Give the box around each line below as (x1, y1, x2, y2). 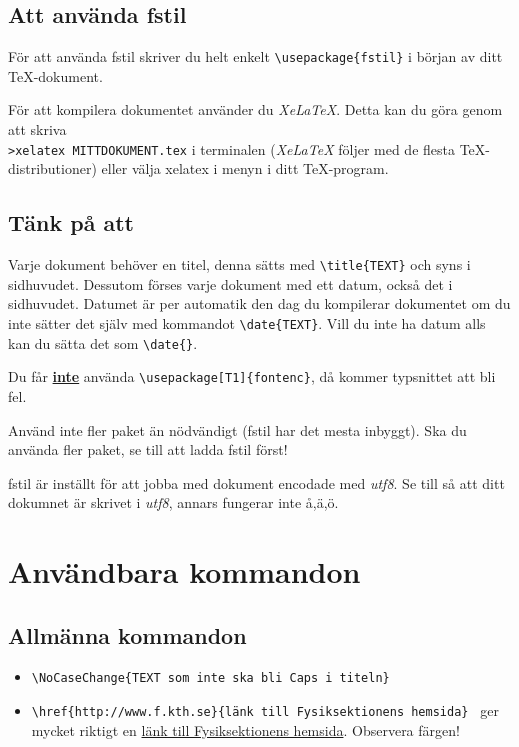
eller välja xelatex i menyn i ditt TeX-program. (101, 158, 389, 179)
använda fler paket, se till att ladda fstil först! (8, 439, 288, 460)
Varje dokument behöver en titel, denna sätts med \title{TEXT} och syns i (8, 254, 471, 275)
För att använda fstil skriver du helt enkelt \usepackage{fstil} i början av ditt (8, 46, 503, 67)
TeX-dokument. (8, 65, 103, 86)
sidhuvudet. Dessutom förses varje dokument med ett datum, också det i (8, 273, 453, 294)
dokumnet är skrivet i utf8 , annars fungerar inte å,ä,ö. (8, 492, 339, 513)
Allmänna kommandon (8, 619, 247, 650)
